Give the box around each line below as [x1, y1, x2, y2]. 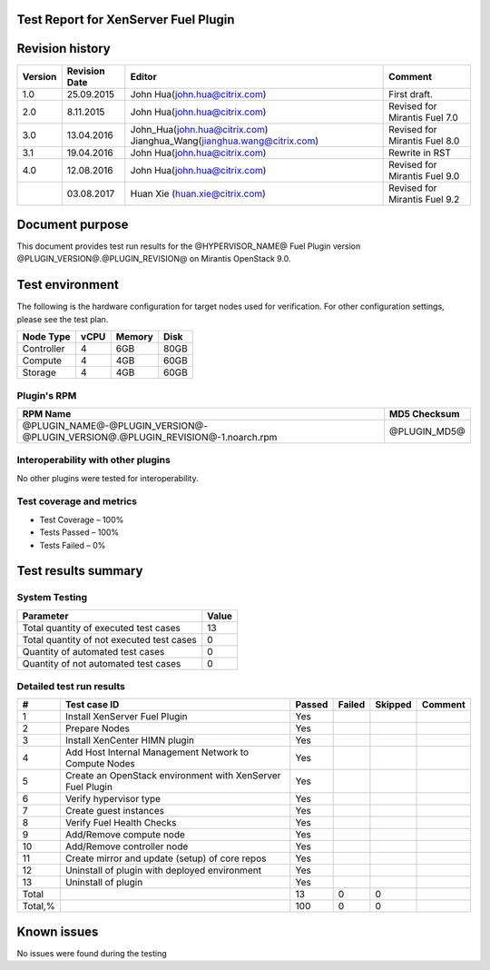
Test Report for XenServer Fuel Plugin [16, 12, 235, 27]
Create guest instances [64, 805, 165, 817]
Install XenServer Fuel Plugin [64, 710, 188, 723]
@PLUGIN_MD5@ [388, 425, 466, 438]
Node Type [22, 331, 72, 343]
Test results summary [16, 563, 143, 579]
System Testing [16, 591, 88, 604]
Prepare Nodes [64, 722, 131, 735]
